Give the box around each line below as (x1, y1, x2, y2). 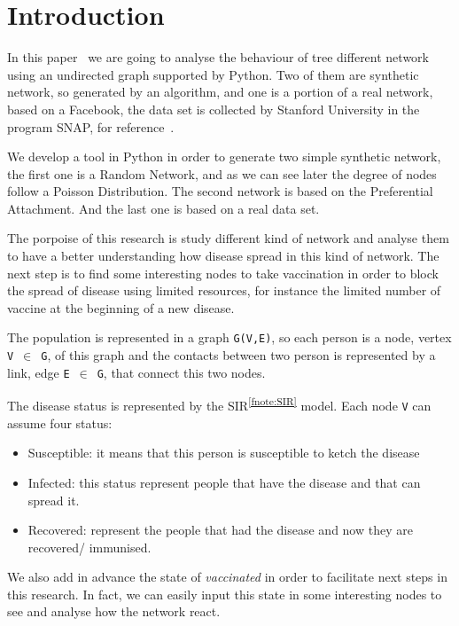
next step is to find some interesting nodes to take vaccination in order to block (7, 263, 439, 282)
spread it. (27, 490, 80, 509)
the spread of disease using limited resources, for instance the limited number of (7, 281, 441, 300)
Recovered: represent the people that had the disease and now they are (27, 520, 413, 539)
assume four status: (7, 413, 113, 432)
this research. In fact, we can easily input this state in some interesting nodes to (7, 584, 442, 603)
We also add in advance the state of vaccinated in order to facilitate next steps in (7, 567, 447, 586)
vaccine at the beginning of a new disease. (7, 298, 235, 317)
